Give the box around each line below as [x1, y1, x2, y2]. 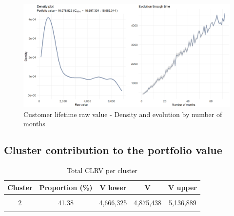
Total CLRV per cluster [67, 165, 137, 175]
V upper [168, 182, 197, 192]
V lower [99, 182, 127, 192]
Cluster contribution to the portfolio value [4, 142, 222, 157]
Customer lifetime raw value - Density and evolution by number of [23, 109, 222, 119]
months [23, 118, 45, 129]
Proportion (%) [39, 182, 93, 192]
